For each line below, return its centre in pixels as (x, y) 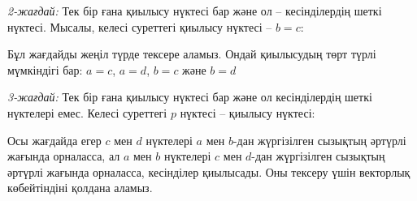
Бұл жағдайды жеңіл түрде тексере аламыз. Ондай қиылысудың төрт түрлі (192, 54)
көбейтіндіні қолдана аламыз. (80, 188)
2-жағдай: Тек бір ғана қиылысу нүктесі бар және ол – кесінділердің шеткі (195, 11)
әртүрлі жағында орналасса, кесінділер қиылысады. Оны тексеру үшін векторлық (209, 171)
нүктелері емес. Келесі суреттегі (87, 112)
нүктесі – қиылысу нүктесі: (248, 112)
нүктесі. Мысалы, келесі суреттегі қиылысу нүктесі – (140, 26)
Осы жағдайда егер (54, 140)
